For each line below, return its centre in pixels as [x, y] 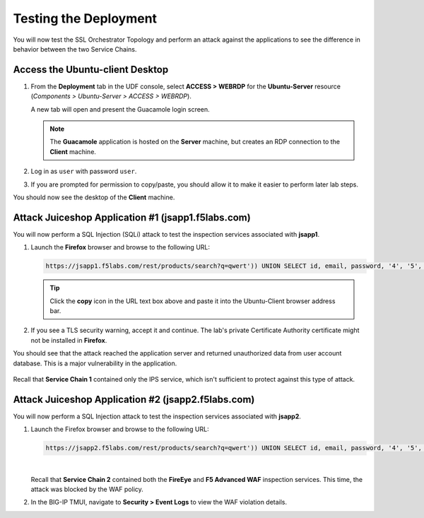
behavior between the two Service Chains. [75, 49]
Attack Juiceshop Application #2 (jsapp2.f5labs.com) [134, 399]
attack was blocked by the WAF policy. [87, 489]
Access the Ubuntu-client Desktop [91, 70]
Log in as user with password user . [84, 171]
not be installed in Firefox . [69, 340]
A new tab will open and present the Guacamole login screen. [120, 109]
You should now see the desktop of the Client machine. [94, 197]
